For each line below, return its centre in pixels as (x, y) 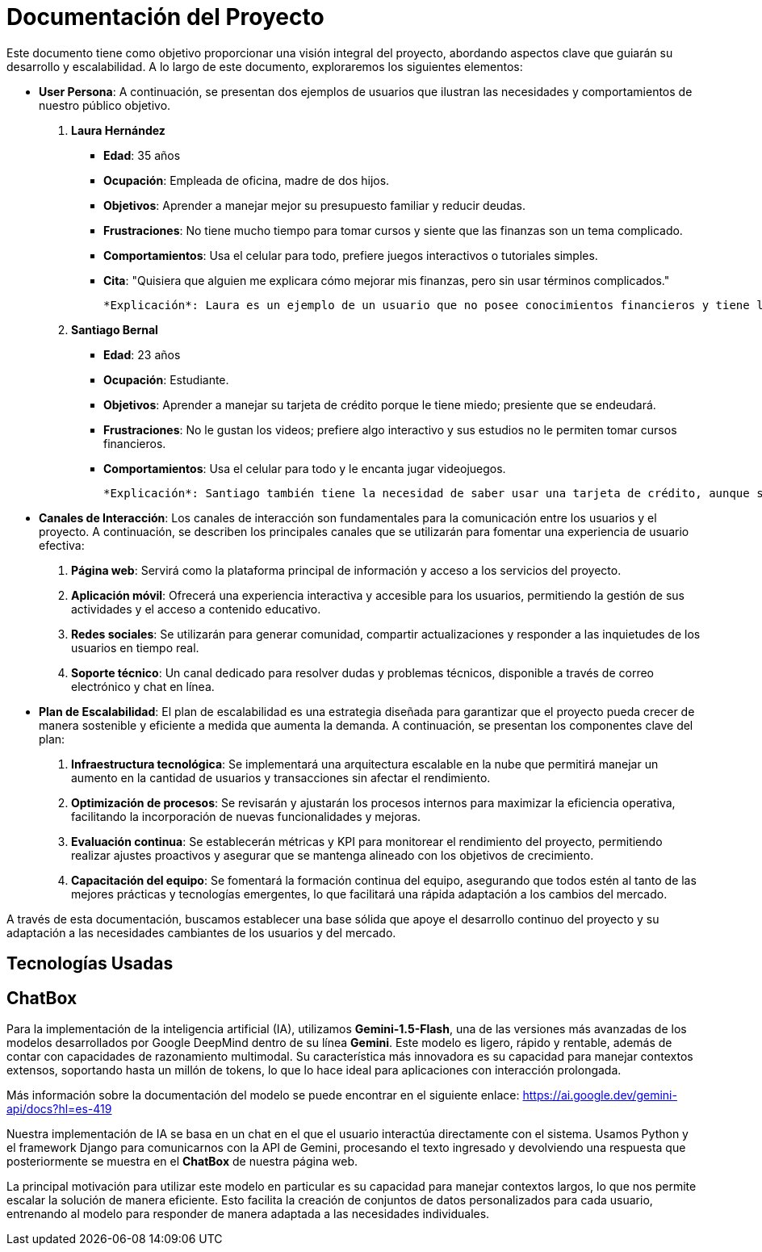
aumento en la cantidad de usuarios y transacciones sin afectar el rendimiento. (281, 777)
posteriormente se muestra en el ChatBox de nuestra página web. (182, 1162)
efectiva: (62, 545)
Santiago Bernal (115, 329)
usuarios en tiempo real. (135, 647)
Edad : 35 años (142, 155)
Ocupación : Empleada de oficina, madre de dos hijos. (247, 180)
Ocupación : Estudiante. (166, 379)
